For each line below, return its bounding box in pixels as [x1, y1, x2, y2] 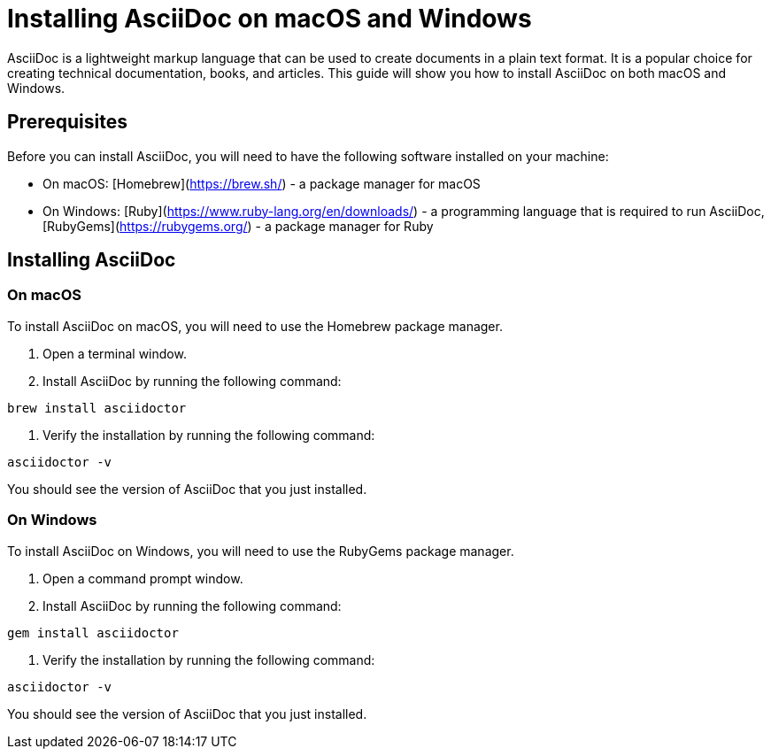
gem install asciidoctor [7, 625, 179, 640]
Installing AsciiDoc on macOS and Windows [7, 4, 532, 34]
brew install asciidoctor [7, 400, 187, 415]
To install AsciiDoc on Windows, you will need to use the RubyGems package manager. [7, 543, 514, 559]
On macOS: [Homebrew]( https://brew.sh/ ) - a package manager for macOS [42, 175, 481, 191]
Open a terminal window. [42, 345, 187, 361]
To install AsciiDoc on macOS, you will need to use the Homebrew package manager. [7, 318, 503, 334]
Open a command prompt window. [42, 570, 243, 586]
